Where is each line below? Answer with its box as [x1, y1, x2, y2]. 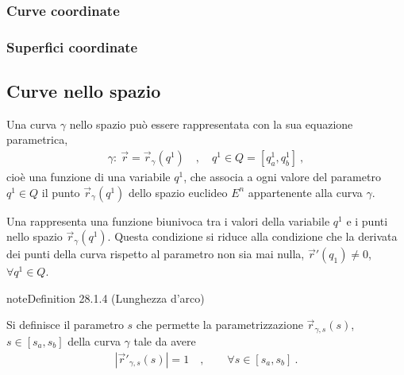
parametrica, [6, 131, 68, 148]
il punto [41, 184, 80, 200]
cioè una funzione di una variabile [6, 168, 171, 185]
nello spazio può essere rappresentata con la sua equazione [69, 115, 353, 132]
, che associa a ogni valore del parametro [183, 168, 381, 185]
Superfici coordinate [6, 37, 138, 56]
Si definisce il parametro [6, 316, 124, 333]
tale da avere [133, 332, 196, 349]
